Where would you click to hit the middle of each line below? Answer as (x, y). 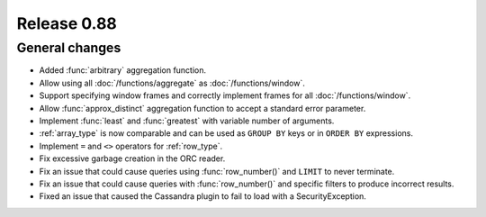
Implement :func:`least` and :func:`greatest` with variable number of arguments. (187, 121)
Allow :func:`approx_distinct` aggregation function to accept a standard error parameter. (202, 108)
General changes (69, 48)
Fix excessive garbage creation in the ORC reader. (132, 158)
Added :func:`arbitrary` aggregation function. (123, 70)
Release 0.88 (67, 23)
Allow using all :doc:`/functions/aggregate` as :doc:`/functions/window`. (172, 83)
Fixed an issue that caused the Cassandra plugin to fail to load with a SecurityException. (202, 196)
